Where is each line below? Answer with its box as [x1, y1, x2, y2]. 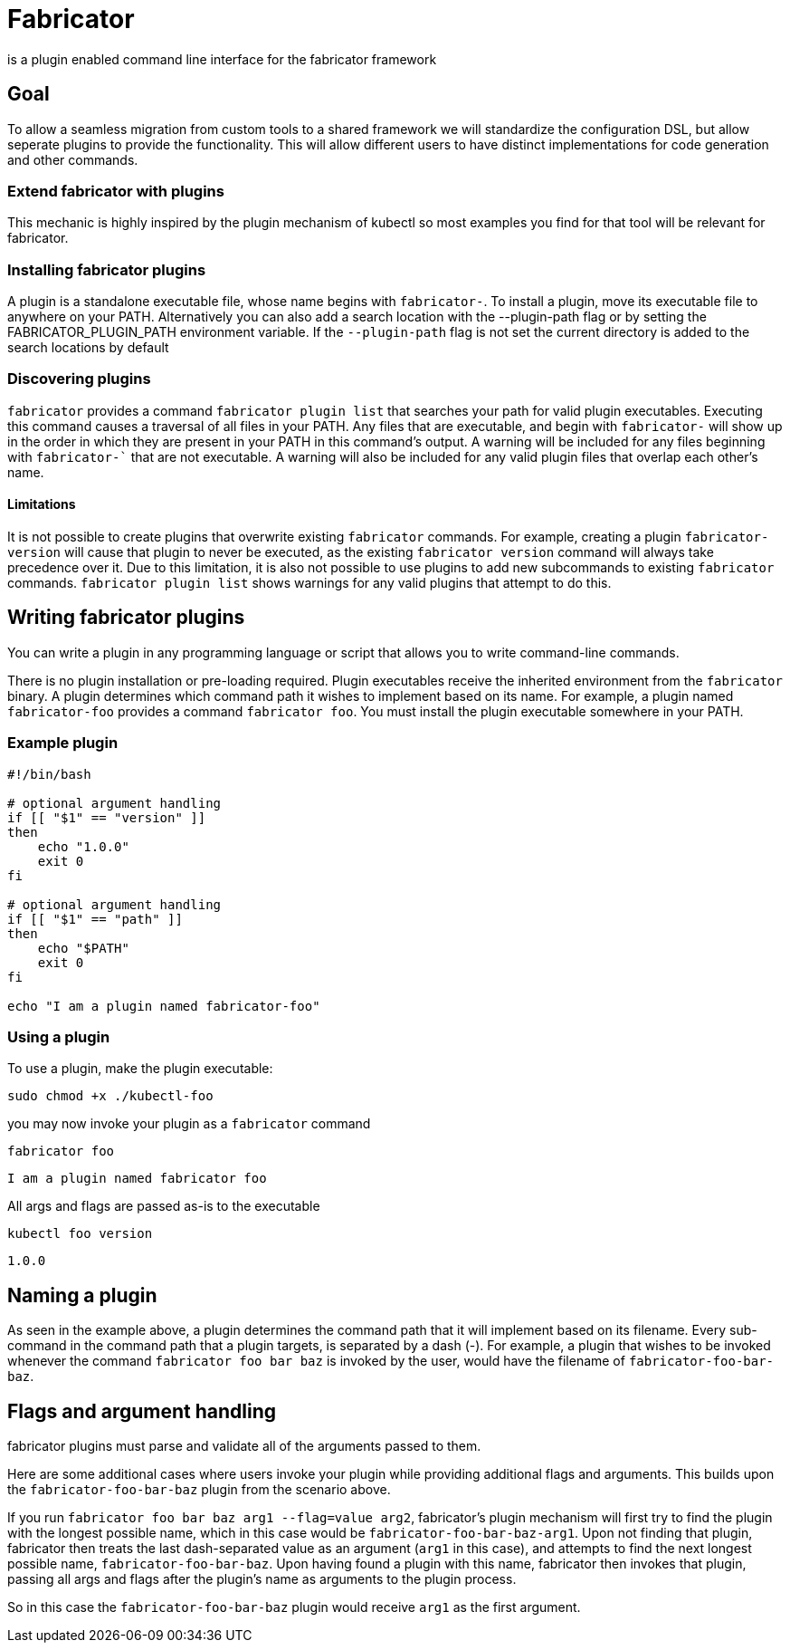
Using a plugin [7, 1028, 110, 1047]
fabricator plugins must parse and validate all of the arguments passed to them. [7, 1438, 481, 1454]
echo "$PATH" [37, 940, 129, 955]
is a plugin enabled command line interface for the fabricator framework [7, 51, 437, 67]
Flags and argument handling [7, 1399, 276, 1423]
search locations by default [7, 340, 169, 356]
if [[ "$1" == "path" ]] [7, 911, 183, 926]
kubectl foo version [7, 1226, 153, 1242]
